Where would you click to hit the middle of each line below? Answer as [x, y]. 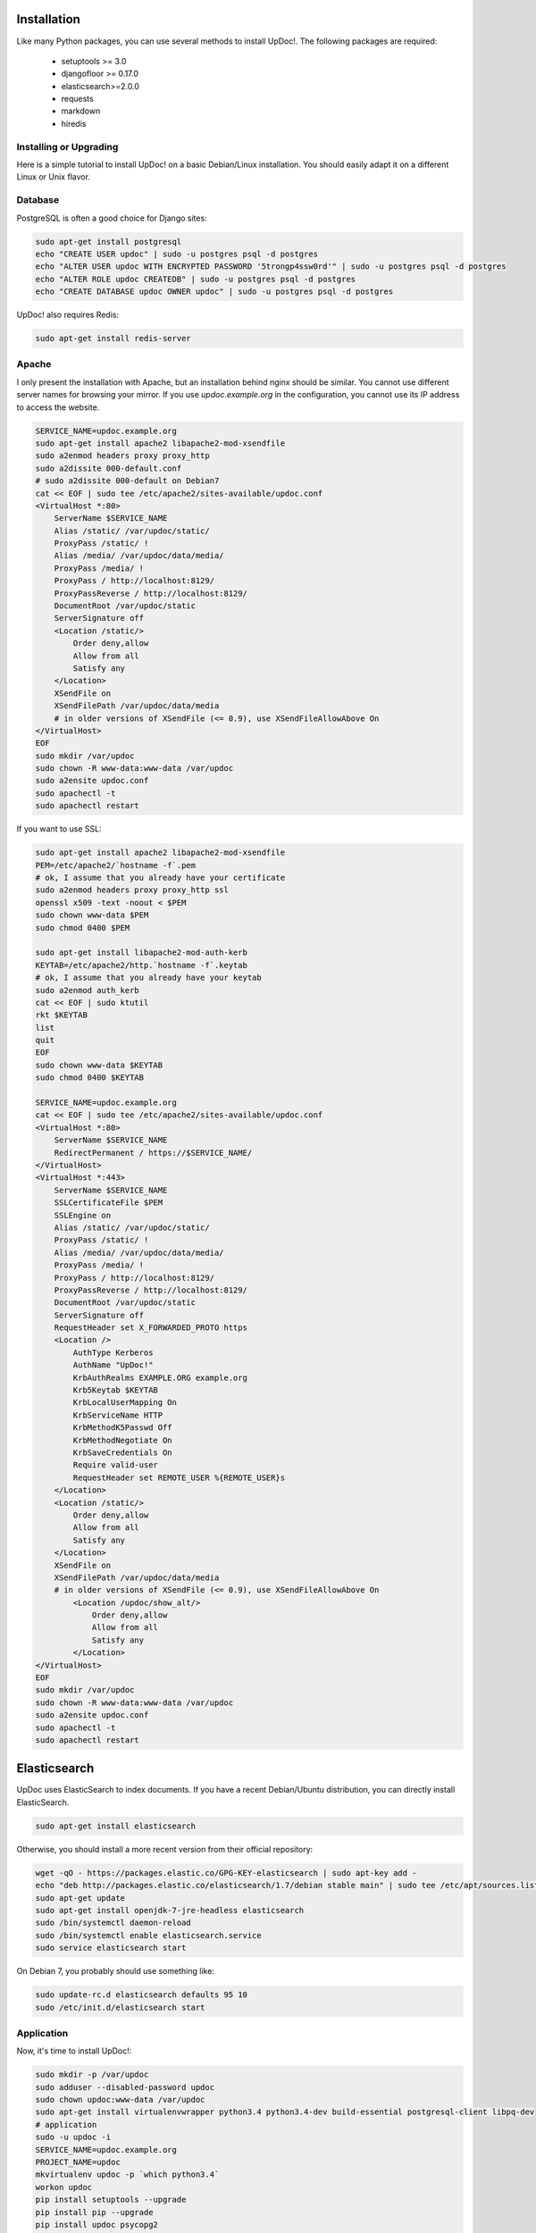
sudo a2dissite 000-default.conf [109, 468]
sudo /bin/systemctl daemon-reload [113, 1923]
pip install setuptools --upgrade [111, 2200]
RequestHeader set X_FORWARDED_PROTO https [151, 1328]
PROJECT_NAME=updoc [78, 2162]
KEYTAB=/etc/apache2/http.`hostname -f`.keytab [141, 965]
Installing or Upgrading [67, 146]
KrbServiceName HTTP [118, 1415]
